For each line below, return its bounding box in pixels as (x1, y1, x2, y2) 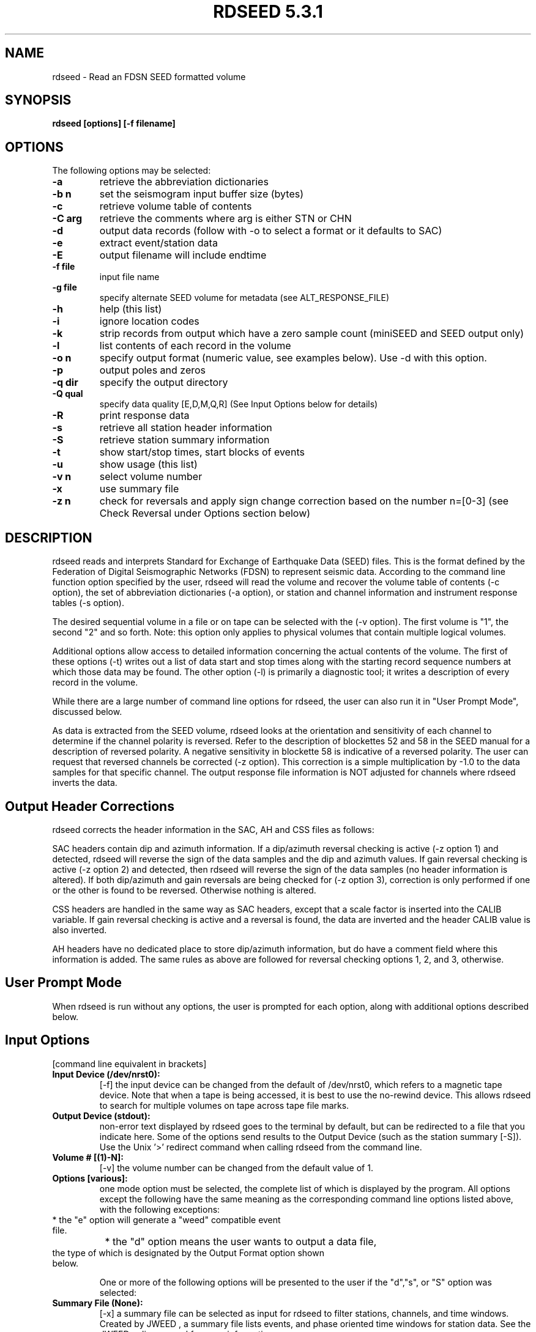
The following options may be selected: (52, 165, 211, 176)
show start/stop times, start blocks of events (99, 446, 305, 459)
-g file (52, 282, 77, 293)
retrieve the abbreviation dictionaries (99, 176, 269, 188)
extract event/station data (99, 237, 218, 250)
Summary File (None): (52, 1297, 143, 1308)
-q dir (52, 376, 78, 389)
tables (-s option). (52, 598, 124, 609)
